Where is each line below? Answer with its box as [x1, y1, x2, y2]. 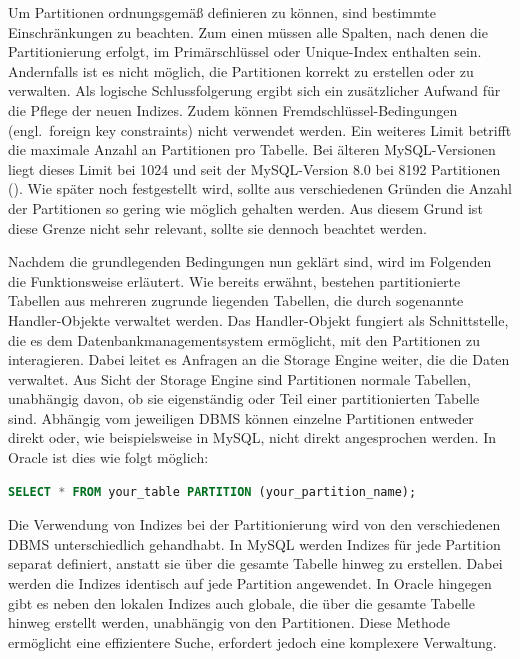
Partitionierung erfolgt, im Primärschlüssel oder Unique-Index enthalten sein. [8, 41, 482, 62]
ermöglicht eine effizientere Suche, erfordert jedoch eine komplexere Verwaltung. [8, 631, 497, 652]
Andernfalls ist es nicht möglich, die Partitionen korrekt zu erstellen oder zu [8, 60, 474, 81]
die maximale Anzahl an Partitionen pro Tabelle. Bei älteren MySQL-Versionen [8, 139, 496, 160]
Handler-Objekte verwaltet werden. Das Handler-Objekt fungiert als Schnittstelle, [8, 309, 509, 330]
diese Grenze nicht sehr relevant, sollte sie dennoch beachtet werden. [8, 217, 427, 238]
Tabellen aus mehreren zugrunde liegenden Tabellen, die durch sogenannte [8, 290, 464, 311]
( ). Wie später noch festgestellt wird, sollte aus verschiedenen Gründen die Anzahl [8, 178, 512, 199]
